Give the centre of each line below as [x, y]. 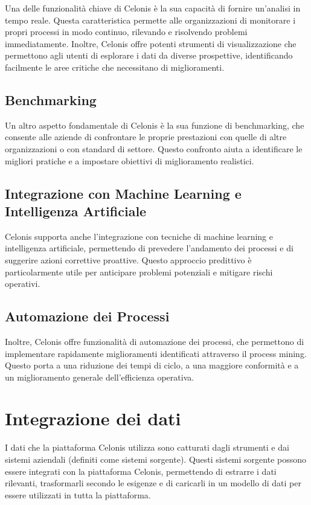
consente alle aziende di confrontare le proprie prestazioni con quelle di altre [146, 137]
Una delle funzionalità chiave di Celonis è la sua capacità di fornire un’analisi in [153, 8]
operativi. [23, 284]
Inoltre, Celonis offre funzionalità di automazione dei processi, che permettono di [155, 341]
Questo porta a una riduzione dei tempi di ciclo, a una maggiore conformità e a [152, 365]
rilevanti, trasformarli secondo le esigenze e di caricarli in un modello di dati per [153, 483]
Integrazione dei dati [93, 418]
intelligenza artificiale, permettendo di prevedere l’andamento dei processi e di [149, 248]
